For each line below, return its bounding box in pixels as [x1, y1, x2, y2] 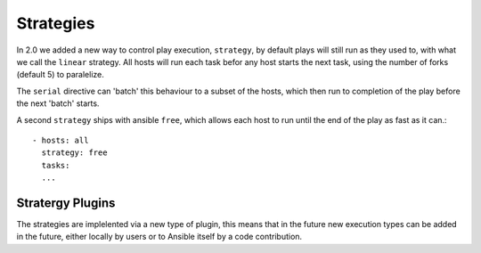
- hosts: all [32, 135, 89, 145]
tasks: [41, 160, 70, 170]
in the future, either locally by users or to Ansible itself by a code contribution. [16, 232, 303, 242]
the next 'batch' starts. [16, 98, 100, 109]
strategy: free [41, 148, 108, 158]
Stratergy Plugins [16, 195, 116, 210]
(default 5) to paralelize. [16, 69, 104, 80]
